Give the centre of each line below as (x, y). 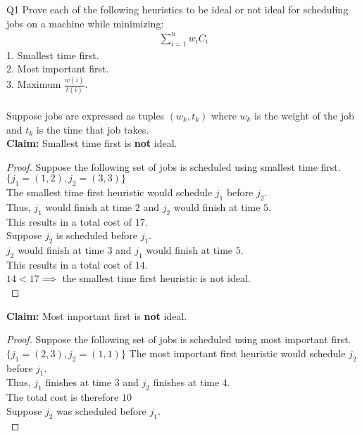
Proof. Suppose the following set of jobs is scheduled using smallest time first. (174, 166)
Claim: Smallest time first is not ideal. (92, 143)
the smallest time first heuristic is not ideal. (156, 278)
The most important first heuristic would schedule (237, 353)
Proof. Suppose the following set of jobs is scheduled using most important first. (179, 339)
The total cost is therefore (63, 397)
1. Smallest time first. (53, 54)
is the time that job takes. (93, 129)
